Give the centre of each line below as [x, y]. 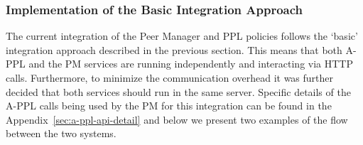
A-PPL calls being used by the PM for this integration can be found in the [169, 106]
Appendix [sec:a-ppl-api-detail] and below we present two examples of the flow [177, 119]
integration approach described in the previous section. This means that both [174, 49]
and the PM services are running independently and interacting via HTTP [191, 64]
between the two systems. [61, 133]
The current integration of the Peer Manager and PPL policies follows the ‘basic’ [182, 36]
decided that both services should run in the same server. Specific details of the [178, 91]
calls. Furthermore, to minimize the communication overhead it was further [170, 77]
